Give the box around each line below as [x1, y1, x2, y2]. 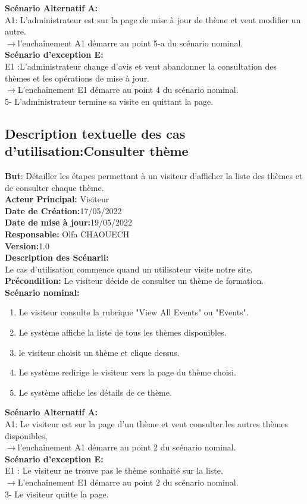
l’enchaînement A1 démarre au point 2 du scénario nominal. [17, 441, 236, 453]
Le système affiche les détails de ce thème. [18, 386, 172, 398]
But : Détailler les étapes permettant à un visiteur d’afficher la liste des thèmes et [5, 169, 303, 181]
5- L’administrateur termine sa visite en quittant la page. [5, 95, 214, 107]
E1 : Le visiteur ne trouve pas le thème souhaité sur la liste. [5, 464, 223, 477]
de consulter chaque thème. [5, 181, 104, 193]
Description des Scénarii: [5, 251, 109, 264]
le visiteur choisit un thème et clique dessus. [18, 346, 180, 358]
